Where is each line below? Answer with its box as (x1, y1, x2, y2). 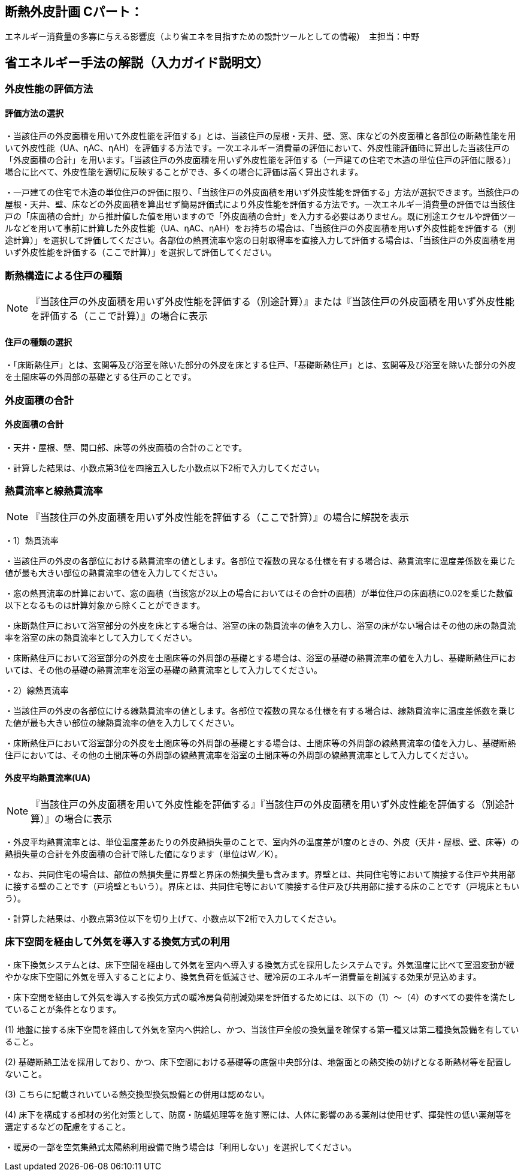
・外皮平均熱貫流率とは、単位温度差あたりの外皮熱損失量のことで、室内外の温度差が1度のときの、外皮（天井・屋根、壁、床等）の (5, 837, 519, 848)
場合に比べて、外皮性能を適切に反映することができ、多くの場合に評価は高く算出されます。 (5, 167, 364, 177)
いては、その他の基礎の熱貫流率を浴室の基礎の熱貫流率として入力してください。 (5, 664, 323, 675)
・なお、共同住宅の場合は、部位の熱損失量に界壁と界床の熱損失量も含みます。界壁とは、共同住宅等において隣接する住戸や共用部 (5, 869, 516, 880)
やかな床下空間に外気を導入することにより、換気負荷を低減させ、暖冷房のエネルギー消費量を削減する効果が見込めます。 (5, 971, 481, 982)
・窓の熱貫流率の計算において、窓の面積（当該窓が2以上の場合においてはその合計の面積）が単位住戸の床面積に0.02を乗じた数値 (5, 587, 513, 598)
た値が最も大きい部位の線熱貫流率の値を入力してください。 (5, 717, 240, 728)
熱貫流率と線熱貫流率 (5, 485, 103, 497)
